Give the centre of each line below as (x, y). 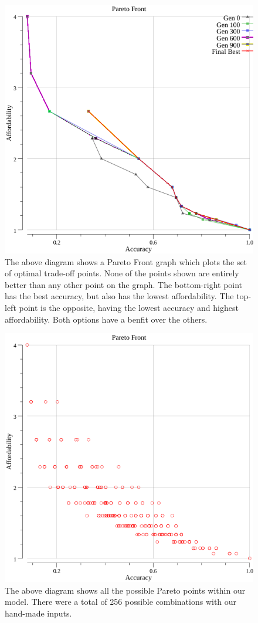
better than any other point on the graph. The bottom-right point (124, 284)
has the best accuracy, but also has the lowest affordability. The (119, 296)
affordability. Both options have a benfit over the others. (106, 319)
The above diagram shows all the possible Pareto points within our (125, 590)
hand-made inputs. (38, 613)
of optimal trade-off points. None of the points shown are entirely (122, 273)
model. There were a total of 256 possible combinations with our (121, 602)
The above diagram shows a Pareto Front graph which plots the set (126, 261)
